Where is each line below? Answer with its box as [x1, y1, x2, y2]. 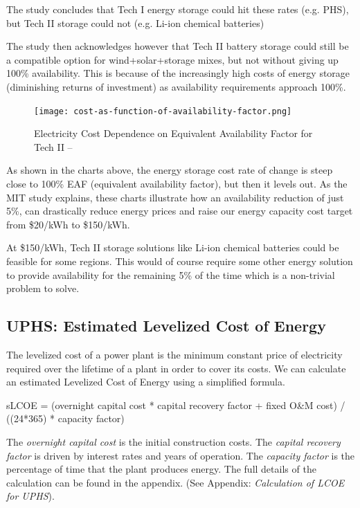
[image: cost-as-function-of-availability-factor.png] [34, 106, 292, 116]
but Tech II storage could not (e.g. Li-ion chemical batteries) [6, 15, 264, 30]
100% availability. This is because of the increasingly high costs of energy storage [6, 66, 350, 80]
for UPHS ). [6, 489, 55, 503]
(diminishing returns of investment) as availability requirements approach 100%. [6, 79, 346, 93]
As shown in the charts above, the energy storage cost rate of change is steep [6, 163, 333, 177]
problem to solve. [6, 281, 80, 296]
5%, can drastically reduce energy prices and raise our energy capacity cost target [6, 203, 353, 218]
